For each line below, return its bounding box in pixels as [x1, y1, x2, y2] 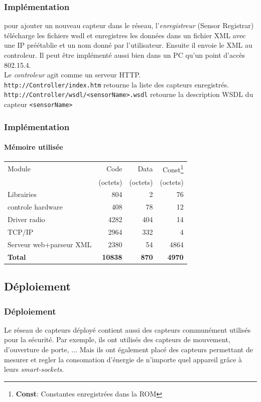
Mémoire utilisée [4, 142, 63, 152]
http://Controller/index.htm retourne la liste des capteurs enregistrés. [4, 79, 229, 89]
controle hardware [8, 202, 63, 212]
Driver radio [8, 214, 45, 225]
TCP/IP [8, 227, 34, 237]
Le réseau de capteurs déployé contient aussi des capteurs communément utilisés [4, 324, 251, 335]
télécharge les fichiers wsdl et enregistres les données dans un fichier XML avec [4, 30, 246, 40]
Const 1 [162, 163, 184, 174]
